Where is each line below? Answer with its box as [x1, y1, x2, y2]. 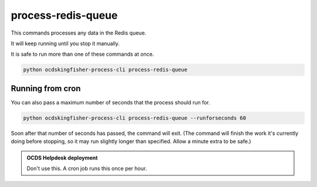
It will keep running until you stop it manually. [11, 40, 120, 47]
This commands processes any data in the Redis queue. [11, 29, 147, 36]
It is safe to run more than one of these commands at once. [11, 50, 154, 58]
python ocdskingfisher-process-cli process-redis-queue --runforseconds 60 [23, 114, 247, 121]
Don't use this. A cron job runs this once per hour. [26, 165, 147, 172]
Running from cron [11, 83, 81, 93]
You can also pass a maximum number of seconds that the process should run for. [11, 98, 211, 106]
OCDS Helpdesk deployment [26, 154, 98, 161]
